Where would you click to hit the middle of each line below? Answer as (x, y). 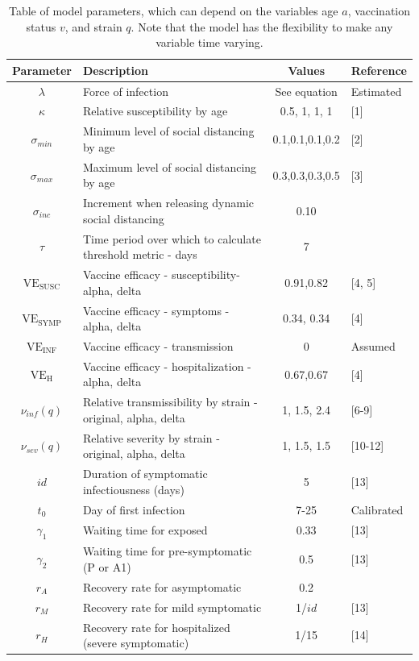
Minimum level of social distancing (168, 131)
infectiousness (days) (133, 489)
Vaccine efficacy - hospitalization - (167, 366)
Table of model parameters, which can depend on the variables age (173, 10)
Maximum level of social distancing (170, 166)
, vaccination (379, 10)
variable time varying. (209, 42)
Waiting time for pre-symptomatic (167, 551)
